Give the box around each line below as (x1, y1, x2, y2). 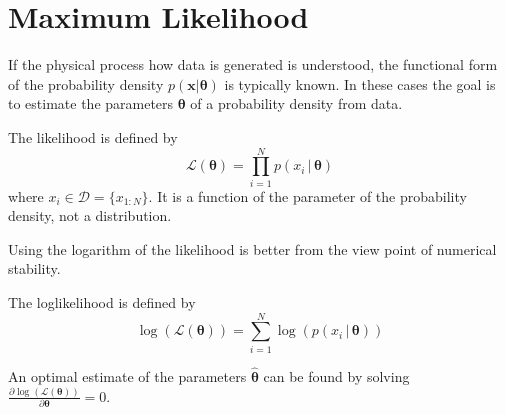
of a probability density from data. (190, 93, 403, 114)
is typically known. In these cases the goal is (224, 73, 496, 94)
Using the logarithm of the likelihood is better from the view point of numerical (8, 238, 497, 259)
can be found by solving (263, 365, 410, 386)
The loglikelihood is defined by (8, 292, 196, 312)
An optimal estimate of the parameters (8, 365, 247, 386)
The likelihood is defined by (8, 126, 178, 147)
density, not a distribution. (8, 205, 172, 226)
